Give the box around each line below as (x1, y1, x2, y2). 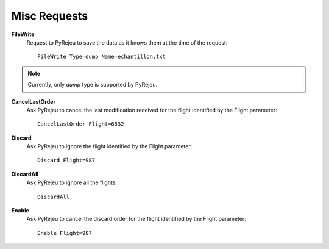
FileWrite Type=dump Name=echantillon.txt (37, 53, 166, 60)
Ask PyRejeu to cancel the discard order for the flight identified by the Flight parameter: (26, 215, 246, 223)
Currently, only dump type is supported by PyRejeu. (27, 81, 158, 88)
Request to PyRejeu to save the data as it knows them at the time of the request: (26, 38, 228, 46)
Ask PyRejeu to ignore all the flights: (26, 179, 118, 186)
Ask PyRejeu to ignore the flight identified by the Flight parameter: (26, 143, 193, 150)
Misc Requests (11, 9, 88, 23)
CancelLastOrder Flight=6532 (37, 121, 124, 128)
